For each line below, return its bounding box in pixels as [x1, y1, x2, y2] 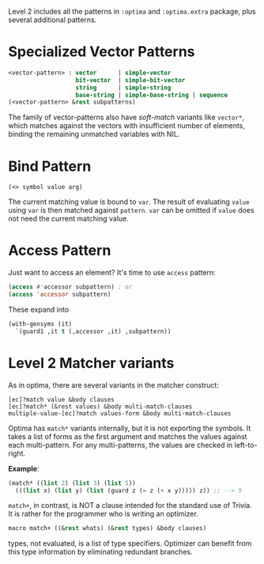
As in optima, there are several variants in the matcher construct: [8, 380, 220, 390]
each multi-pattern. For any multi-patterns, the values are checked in [8, 440, 233, 449]
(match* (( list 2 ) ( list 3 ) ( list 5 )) [8, 479, 136, 487]
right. [8, 449, 26, 458]
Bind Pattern [8, 157, 92, 175]
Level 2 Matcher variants [8, 354, 175, 372]
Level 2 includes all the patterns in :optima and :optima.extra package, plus [8, 7, 256, 16]
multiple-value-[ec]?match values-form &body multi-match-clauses [8, 409, 232, 418]
